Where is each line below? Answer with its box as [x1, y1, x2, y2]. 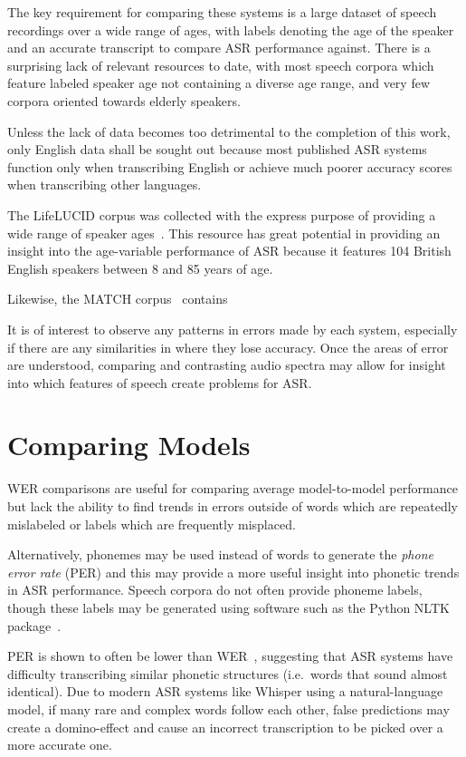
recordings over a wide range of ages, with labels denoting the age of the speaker [7, 20, 454, 39]
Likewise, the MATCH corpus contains [7, 289, 228, 308]
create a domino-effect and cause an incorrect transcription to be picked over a [7, 717, 443, 736]
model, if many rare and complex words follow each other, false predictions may [7, 699, 450, 718]
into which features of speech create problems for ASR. [7, 373, 312, 392]
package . [7, 616, 62, 635]
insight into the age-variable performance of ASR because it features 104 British [7, 241, 452, 260]
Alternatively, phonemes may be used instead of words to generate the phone [7, 545, 433, 564]
